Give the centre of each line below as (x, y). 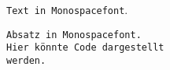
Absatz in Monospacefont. (74, 35)
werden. (26, 60)
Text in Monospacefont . (67, 9)
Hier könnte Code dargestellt (85, 48)
